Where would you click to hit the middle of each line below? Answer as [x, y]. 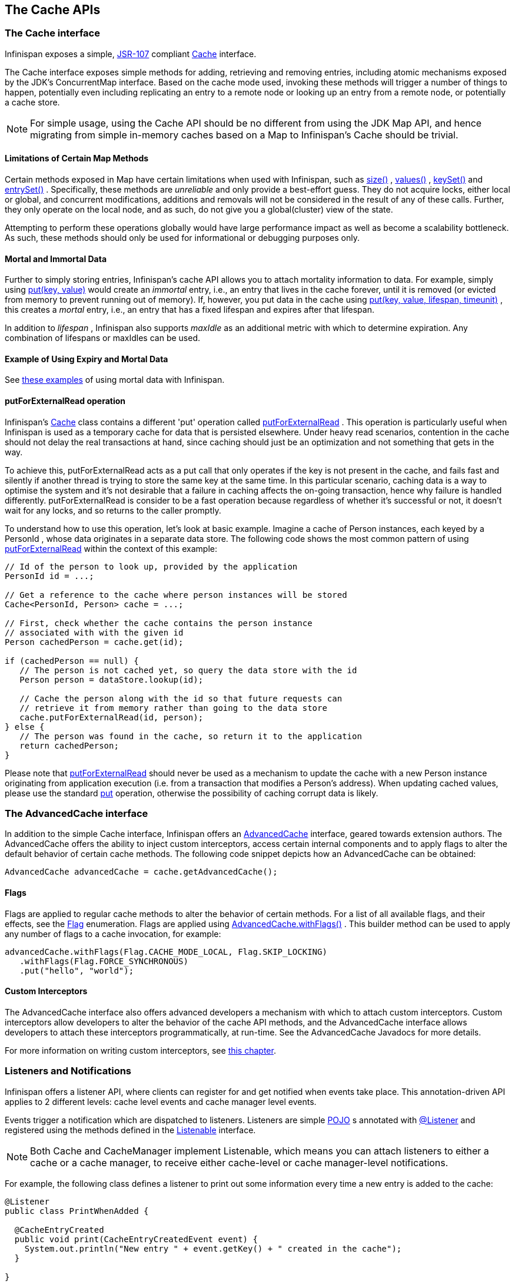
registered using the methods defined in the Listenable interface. [130, 1130]
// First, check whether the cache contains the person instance [159, 623]
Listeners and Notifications [68, 1071]
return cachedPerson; [69, 745]
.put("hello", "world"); [77, 970]
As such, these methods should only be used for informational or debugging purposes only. [182, 238]
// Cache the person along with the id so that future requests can [181, 698]
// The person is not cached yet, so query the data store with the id [188, 670]
